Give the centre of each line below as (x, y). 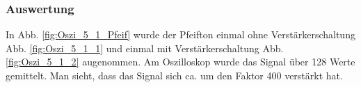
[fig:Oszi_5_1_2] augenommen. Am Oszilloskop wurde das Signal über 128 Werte (180, 62)
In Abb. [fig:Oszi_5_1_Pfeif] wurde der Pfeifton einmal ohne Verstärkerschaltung (180, 34)
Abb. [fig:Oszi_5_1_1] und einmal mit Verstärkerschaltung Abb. (145, 48)
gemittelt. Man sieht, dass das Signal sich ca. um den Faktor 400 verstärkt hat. (174, 75)
